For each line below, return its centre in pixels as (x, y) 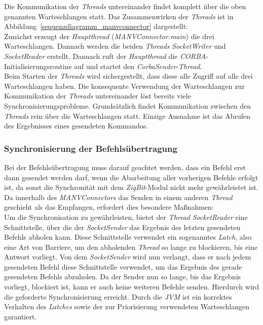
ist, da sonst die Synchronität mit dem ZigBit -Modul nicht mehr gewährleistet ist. (131, 187)
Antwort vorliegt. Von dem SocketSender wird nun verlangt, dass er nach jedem (128, 257)
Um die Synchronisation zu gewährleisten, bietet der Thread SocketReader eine (126, 217)
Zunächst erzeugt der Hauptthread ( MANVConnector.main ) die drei (109, 36)
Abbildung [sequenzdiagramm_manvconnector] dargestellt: (96, 26)
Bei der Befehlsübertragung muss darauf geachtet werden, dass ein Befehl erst (125, 167)
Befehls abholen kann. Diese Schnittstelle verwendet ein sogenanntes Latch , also (128, 237)
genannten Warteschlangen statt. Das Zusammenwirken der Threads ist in (119, 16)
